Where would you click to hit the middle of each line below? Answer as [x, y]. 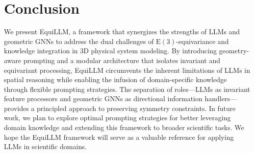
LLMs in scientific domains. [45, 146]
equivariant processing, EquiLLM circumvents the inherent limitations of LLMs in [127, 70]
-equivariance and [203, 41]
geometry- [234, 51]
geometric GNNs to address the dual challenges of [79, 41]
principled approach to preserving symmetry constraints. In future [136, 108]
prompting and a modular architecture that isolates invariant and [122, 60]
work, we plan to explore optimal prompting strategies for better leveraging [117, 118]
